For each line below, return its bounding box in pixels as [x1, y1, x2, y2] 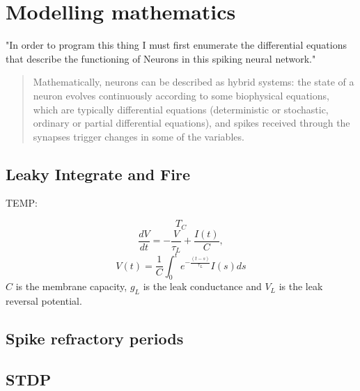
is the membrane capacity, [15, 279, 127, 294]
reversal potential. [6, 294, 82, 308]
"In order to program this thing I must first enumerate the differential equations [6, 38, 347, 52]
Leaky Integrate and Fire [6, 163, 191, 184]
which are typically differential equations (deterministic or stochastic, [33, 102, 329, 116]
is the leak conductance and [143, 279, 262, 294]
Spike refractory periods [6, 328, 184, 349]
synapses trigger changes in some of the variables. [33, 129, 244, 143]
